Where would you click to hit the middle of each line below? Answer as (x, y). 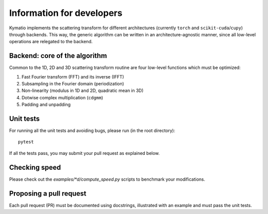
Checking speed (35, 167)
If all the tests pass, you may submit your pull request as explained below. (84, 153)
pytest (26, 142)
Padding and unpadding (46, 105)
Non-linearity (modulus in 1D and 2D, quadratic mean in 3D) (83, 91)
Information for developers (66, 13)
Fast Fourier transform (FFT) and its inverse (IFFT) (73, 76)
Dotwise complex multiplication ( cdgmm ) (63, 97)
